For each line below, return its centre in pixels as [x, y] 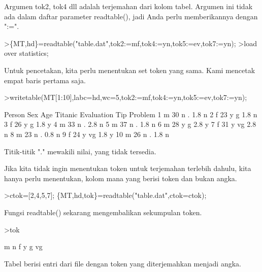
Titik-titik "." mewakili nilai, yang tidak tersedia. [80, 151]
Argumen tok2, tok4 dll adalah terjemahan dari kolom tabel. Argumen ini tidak [128, 6]
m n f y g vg [23, 246]
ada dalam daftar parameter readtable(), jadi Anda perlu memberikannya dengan [131, 16]
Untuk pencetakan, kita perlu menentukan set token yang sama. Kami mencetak [130, 70]
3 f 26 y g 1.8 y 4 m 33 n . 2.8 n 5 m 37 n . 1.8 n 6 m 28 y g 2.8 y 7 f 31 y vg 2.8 [130, 124]
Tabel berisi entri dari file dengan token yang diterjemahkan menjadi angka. [123, 263]
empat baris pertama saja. [45, 80]
